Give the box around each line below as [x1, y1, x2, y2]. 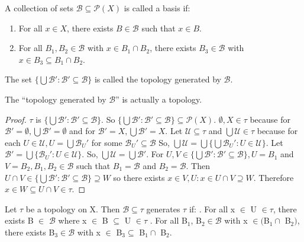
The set [5, 73, 32, 85]
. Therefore [253, 171, 294, 183]
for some [91, 136, 122, 148]
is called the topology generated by [94, 73, 221, 85]
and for [69, 125, 96, 137]
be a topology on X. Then [25, 202, 120, 215]
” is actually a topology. [115, 93, 202, 105]
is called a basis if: [124, 2, 190, 14]
